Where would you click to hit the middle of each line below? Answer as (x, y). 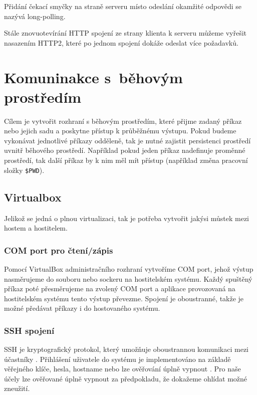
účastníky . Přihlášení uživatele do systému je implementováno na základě (117, 359)
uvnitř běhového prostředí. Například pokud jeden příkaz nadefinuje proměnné (125, 150)
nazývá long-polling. (35, 16)
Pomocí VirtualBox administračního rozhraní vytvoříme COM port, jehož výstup (129, 268)
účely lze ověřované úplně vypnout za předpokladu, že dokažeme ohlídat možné (126, 378)
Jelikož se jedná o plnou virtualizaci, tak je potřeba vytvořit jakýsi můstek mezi (126, 218)
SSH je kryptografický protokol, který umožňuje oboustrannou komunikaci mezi (126, 349)
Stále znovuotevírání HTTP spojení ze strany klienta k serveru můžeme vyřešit (125, 33)
